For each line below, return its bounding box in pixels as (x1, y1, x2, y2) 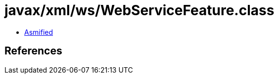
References (4, 45, 62, 57)
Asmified (24, 27, 53, 36)
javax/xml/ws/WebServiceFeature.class (4, 2, 275, 19)
